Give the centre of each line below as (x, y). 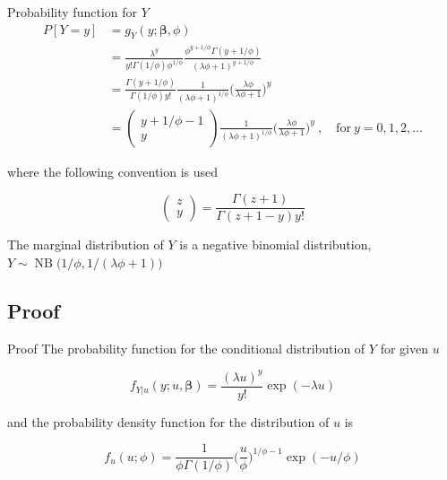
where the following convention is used (113, 171)
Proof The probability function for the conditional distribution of (186, 348)
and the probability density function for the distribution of (168, 421)
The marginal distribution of (86, 244)
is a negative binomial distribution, (275, 244)
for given (404, 348)
